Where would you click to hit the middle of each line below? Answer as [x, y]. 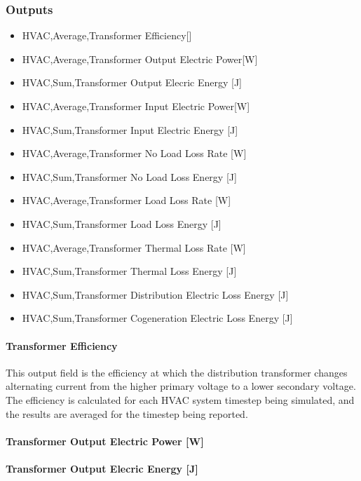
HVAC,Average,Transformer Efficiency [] [107, 35]
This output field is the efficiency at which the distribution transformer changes [177, 372]
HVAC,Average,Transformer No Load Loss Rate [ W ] [134, 153]
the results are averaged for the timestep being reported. [127, 413]
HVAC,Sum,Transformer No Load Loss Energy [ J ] [129, 176]
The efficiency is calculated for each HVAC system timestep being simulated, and [180, 399]
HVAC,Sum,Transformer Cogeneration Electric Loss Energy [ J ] [157, 318]
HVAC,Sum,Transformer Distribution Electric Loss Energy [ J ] [155, 294]
